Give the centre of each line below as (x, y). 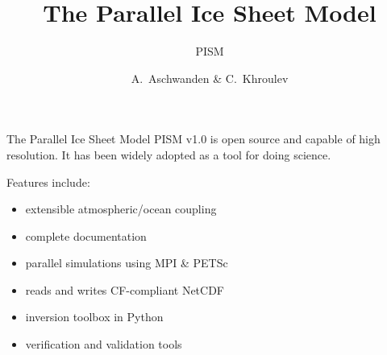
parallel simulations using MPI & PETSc (127, 263)
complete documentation (86, 235)
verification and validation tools (104, 344)
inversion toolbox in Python (94, 317)
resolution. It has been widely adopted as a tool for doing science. (169, 154)
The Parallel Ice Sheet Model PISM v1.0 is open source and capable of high (193, 139)
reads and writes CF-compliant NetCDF (125, 289)
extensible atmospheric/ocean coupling (121, 209)
